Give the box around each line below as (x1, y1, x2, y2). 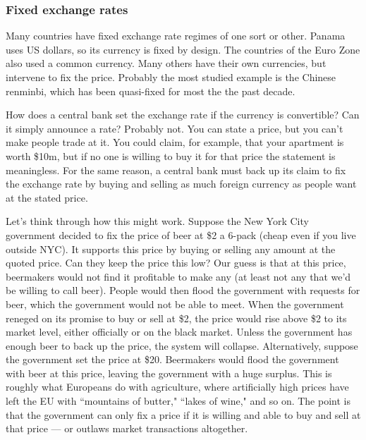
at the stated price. (6, 190, 88, 204)
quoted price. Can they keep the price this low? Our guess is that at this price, (6, 255, 346, 270)
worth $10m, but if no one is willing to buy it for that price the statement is (6, 148, 336, 163)
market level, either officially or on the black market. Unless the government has (6, 324, 353, 339)
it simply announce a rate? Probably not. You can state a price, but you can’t (6, 121, 343, 135)
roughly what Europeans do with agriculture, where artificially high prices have (6, 379, 349, 394)
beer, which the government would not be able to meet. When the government (6, 296, 344, 311)
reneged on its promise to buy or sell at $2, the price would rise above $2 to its (6, 310, 347, 325)
